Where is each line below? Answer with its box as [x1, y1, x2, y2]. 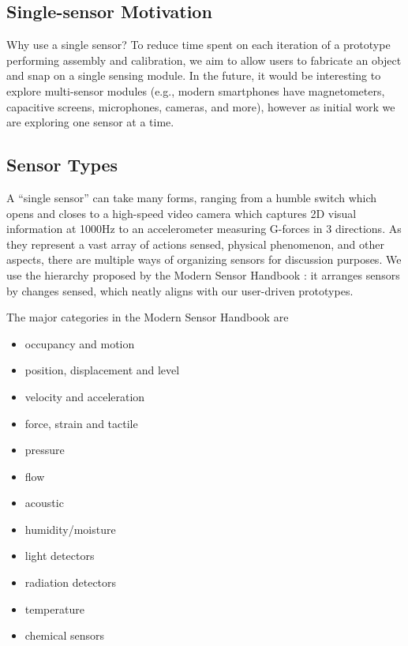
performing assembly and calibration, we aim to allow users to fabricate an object [6, 51, 402, 68]
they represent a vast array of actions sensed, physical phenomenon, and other [6, 235, 384, 252]
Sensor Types [6, 152, 118, 177]
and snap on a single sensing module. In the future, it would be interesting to [6, 67, 381, 84]
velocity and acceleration [24, 388, 145, 404]
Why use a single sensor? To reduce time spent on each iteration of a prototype [6, 36, 391, 53]
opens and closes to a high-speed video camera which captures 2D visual [6, 205, 357, 221]
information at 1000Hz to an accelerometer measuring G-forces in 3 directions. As [6, 220, 402, 237]
